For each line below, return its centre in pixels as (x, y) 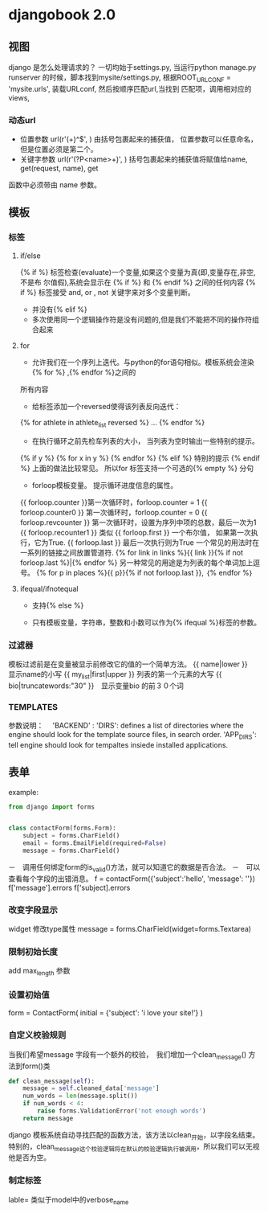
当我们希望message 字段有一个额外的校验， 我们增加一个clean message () (128, 1055)
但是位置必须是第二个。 (59, 150)
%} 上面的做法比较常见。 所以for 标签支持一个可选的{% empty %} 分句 (137, 468)
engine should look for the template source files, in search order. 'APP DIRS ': (132, 735)
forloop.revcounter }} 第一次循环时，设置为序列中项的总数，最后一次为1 (138, 522)
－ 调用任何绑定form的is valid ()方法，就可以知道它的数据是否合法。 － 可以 (134, 868)
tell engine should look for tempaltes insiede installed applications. (118, 744)
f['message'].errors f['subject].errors (69, 887)
